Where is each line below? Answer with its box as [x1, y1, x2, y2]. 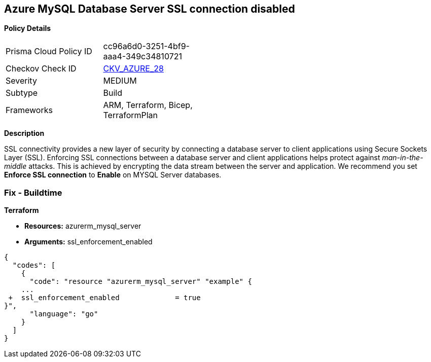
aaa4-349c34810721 [103, 51, 182, 62]
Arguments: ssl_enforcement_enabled [24, 237, 153, 246]
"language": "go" [29, 310, 98, 318]
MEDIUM [103, 76, 137, 86]
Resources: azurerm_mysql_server [24, 222, 141, 231]
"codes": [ [12, 261, 56, 270]
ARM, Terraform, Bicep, [103, 100, 193, 111]
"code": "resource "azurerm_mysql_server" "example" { [29, 277, 252, 286]
